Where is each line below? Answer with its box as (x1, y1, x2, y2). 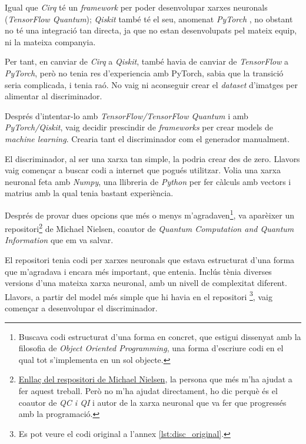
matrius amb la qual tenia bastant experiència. (5, 187, 174, 199)
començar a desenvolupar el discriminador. (5, 302, 158, 314)
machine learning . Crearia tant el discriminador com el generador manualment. (5, 132, 290, 144)
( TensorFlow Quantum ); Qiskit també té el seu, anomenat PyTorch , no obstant (5, 12, 293, 25)
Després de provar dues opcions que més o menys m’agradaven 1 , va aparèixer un (5, 207, 295, 221)
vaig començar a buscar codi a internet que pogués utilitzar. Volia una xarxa (5, 164, 281, 176)
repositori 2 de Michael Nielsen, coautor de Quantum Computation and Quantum (5, 221, 294, 234)
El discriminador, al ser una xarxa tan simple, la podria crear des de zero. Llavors (5, 152, 300, 164)
